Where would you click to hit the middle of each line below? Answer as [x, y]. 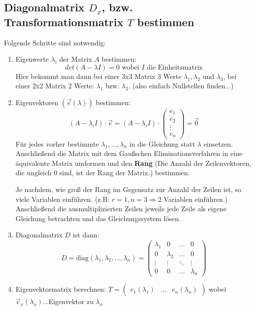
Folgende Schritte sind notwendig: [55, 42]
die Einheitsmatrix [175, 67]
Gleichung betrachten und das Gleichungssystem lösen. [98, 218]
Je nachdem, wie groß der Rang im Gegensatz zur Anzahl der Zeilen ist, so [128, 189]
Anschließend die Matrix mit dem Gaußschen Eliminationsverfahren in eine [129, 153]
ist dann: [86, 235]
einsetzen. [218, 143]
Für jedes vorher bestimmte [57, 143]
